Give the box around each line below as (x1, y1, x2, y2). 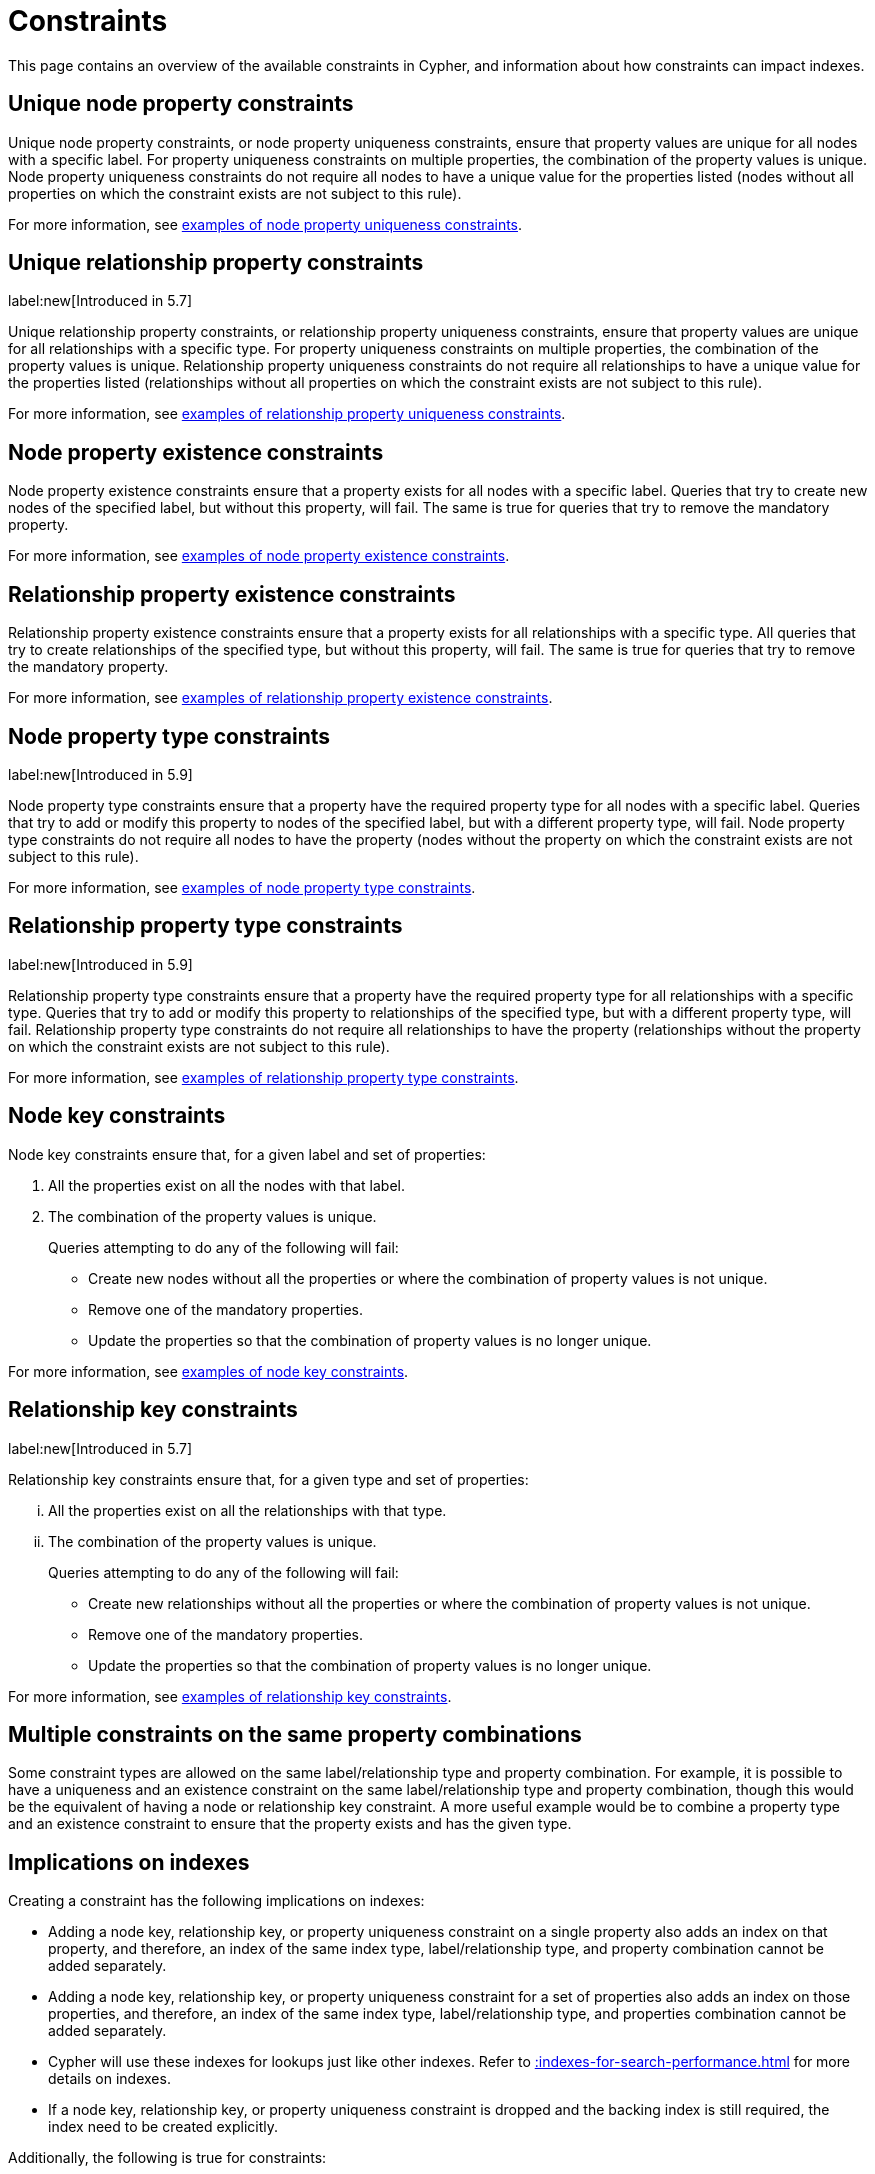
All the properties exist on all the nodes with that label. (48, 1176, 405, 1194)
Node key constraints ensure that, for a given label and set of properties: (8, 1145, 486, 1163)
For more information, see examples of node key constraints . (8, 1362, 409, 1380)
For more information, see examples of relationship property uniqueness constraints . (8, 405, 566, 423)
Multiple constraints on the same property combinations (8, 1721, 582, 1747)
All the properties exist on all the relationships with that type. (48, 1501, 447, 1519)
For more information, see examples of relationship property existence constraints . (8, 689, 553, 707)
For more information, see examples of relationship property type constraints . (8, 1068, 519, 1086)
